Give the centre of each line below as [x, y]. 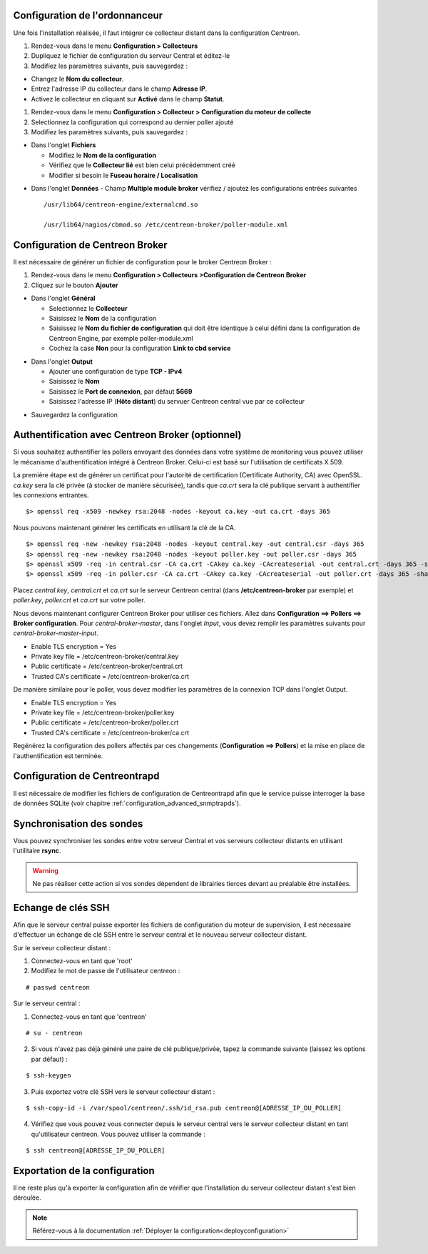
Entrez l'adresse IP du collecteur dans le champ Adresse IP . [119, 89]
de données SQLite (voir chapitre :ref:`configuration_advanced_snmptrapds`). [127, 803]
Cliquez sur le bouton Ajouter [75, 285]
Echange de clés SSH [61, 907]
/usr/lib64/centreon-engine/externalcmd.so [121, 205]
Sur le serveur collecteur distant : [62, 947]
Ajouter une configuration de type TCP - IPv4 [116, 371]
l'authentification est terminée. [58, 756]
